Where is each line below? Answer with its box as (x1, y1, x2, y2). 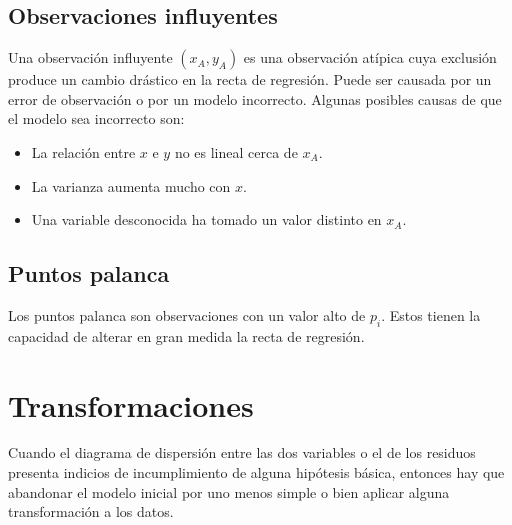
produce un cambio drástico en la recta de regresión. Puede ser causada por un (8, 69, 492, 90)
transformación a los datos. (8, 501, 174, 522)
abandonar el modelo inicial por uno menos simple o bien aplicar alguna (8, 481, 450, 502)
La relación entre (31, 141, 136, 162)
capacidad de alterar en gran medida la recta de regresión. (8, 325, 365, 346)
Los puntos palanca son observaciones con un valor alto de (8, 304, 366, 325)
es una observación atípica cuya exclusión (243, 47, 497, 68)
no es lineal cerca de (174, 141, 298, 162)
